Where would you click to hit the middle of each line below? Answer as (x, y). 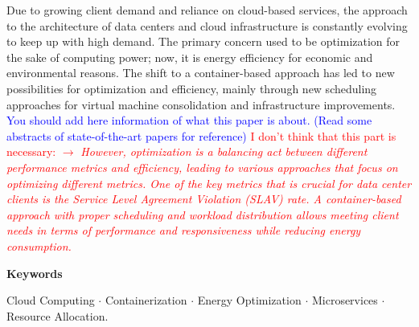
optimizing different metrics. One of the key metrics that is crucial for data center (209, 183)
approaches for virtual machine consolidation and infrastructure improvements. (201, 104)
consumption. (39, 245)
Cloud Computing (51, 300)
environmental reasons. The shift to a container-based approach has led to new (201, 73)
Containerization (146, 300)
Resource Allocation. (58, 315)
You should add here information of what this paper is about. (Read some (189, 120)
